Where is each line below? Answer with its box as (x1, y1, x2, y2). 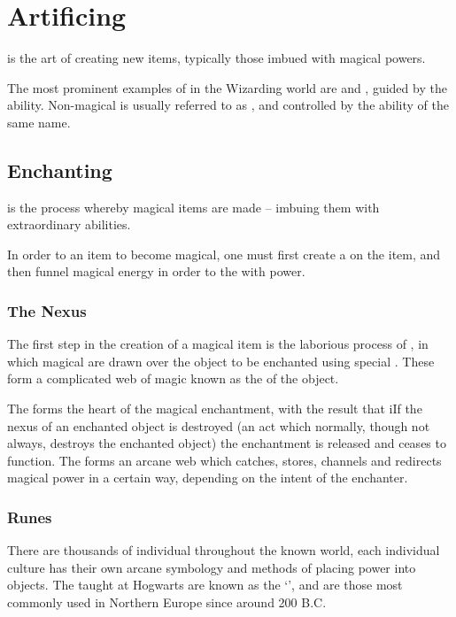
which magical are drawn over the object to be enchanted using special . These (7, 351, 435, 370)
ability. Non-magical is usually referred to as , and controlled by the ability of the (7, 96, 449, 114)
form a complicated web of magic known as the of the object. (7, 369, 339, 388)
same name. (7, 112, 71, 131)
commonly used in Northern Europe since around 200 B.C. (7, 593, 327, 612)
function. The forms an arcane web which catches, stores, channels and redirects (7, 451, 442, 469)
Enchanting (7, 156, 112, 183)
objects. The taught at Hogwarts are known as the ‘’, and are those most (7, 575, 403, 594)
